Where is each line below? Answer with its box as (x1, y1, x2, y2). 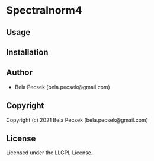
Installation (6, 47, 49, 57)
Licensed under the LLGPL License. (6, 149, 93, 156)
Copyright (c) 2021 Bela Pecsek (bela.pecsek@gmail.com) (6, 116, 148, 124)
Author (6, 68, 33, 78)
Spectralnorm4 (6, 4, 82, 17)
